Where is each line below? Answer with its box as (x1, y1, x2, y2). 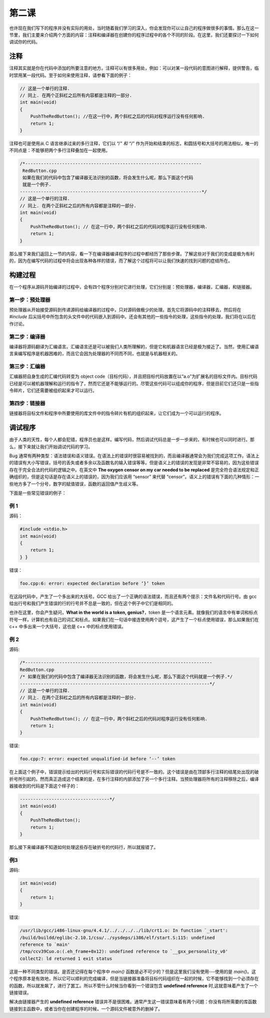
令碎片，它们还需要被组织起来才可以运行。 (9, 388, 97, 394)
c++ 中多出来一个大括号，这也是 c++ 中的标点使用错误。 (9, 623, 126, 630)
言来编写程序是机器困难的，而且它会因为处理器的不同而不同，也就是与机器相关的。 (9, 351, 180, 357)
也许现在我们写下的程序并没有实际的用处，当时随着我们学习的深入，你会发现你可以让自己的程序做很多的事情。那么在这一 (9, 25, 259, 31)
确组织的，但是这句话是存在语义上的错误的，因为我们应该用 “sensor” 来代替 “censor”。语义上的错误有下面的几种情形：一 (9, 474, 259, 480)
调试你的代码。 (9, 39, 40, 45)
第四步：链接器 (9, 400, 45, 407)
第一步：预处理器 (9, 296, 50, 303)
